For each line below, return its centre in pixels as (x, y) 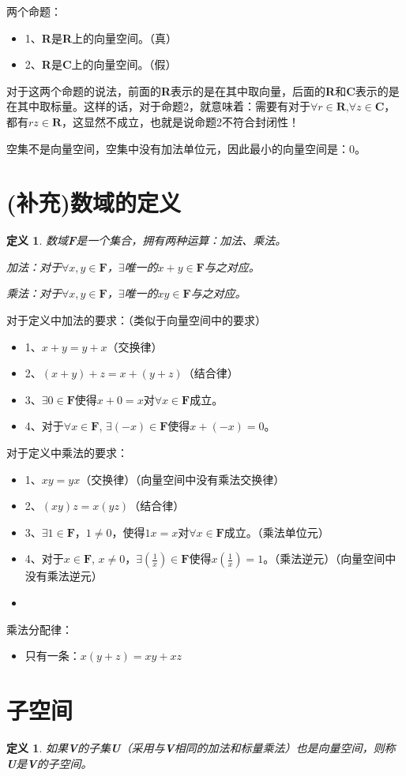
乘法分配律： (39, 629)
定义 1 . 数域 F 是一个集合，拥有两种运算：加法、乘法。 (147, 240)
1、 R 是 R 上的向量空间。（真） (101, 37)
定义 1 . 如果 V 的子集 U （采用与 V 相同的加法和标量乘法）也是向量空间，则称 (201, 747)
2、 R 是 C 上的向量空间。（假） (101, 64)
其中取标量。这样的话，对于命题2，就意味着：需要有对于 (164, 106)
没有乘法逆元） (64, 576)
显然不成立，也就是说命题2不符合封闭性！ (192, 121)
